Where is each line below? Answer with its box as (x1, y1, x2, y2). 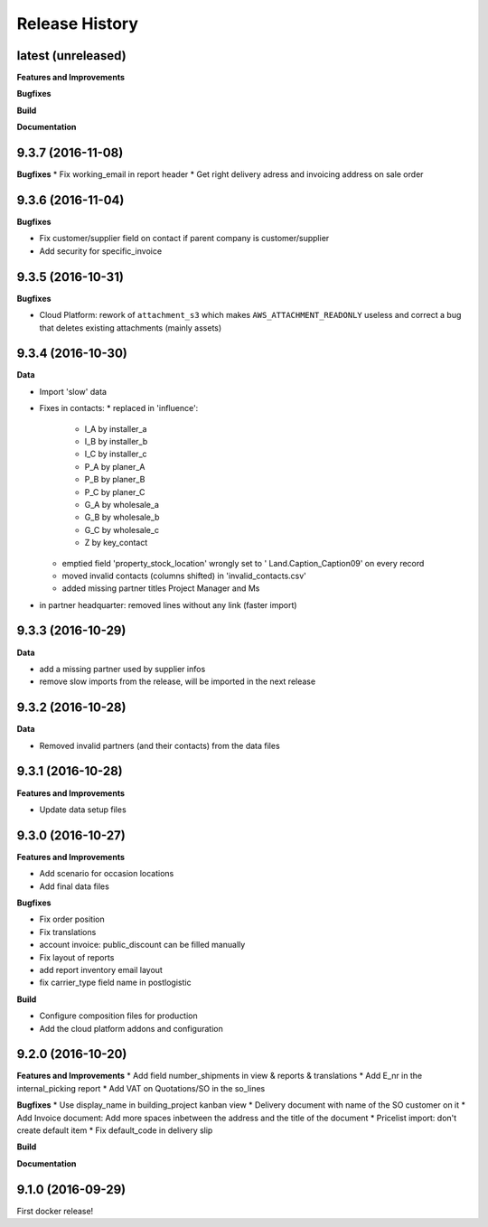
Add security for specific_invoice (39, 245, 163, 257)
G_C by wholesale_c (84, 524, 160, 535)
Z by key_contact (84, 538, 148, 548)
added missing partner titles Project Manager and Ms (61, 583, 260, 594)
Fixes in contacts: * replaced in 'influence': (39, 403, 199, 414)
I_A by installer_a (84, 423, 147, 434)
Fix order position (39, 913, 105, 925)
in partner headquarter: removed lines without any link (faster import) (39, 599, 297, 610)
